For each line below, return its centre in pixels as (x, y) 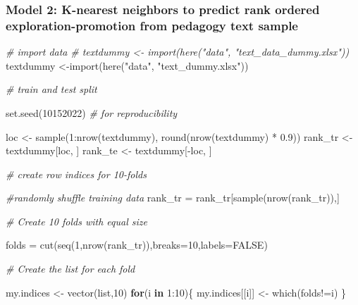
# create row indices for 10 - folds (76, 174)
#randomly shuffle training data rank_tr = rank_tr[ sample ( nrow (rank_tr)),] (173, 198)
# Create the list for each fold (70, 269)
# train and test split (51, 89)
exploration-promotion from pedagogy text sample (152, 25)
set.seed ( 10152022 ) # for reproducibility (92, 112)
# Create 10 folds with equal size (76, 221)
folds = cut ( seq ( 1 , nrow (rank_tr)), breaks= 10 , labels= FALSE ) (137, 245)
